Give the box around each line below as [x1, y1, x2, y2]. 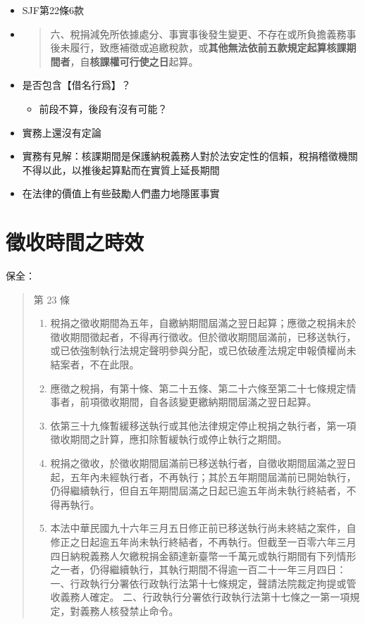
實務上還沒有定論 [22, 125, 101, 139]
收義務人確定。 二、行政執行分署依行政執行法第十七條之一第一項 [50, 589, 350, 604]
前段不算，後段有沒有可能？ [39, 101, 168, 116]
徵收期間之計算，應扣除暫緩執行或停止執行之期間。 [50, 432, 287, 447]
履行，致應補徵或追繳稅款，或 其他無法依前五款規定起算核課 [70, 40, 347, 55]
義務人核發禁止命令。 [80, 603, 179, 618]
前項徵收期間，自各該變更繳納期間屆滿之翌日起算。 [80, 394, 317, 409]
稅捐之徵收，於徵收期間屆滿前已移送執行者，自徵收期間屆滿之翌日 [50, 456, 357, 470]
